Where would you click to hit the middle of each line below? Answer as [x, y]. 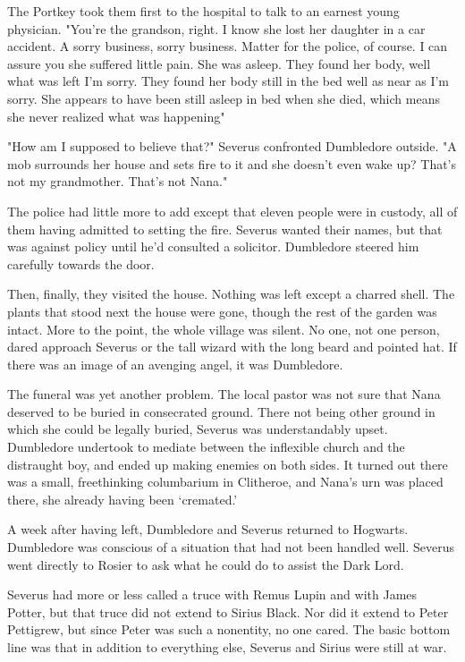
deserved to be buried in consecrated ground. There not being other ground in [221, 411]
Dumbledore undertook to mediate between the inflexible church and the [206, 447]
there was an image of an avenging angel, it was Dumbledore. [175, 364]
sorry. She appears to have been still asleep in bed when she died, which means [224, 98]
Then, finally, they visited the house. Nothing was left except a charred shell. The [231, 294]
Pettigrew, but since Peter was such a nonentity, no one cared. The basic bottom [229, 629]
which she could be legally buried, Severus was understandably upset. [198, 429]
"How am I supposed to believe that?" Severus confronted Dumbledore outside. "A [232, 146]
